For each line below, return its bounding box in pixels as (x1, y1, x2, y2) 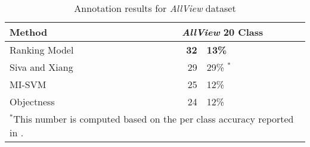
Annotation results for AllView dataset (74, 1, 236, 15)
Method (10, 25, 48, 39)
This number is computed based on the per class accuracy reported (13, 112, 294, 126)
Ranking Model (10, 43, 74, 57)
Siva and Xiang (10, 60, 73, 74)
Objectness (10, 95, 55, 108)
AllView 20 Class (181, 25, 263, 39)
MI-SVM (10, 77, 46, 91)
